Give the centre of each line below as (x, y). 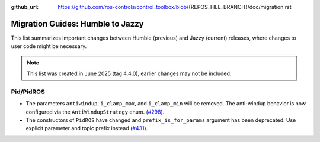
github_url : (25, 7)
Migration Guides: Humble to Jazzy (78, 24)
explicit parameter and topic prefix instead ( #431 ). (87, 128)
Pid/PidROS (28, 92)
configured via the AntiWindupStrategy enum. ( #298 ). (95, 112)
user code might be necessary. (49, 46)
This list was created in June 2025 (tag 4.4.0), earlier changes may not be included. (129, 73)
